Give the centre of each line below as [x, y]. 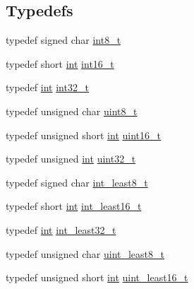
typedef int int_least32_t [61, 229]
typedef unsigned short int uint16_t [83, 135]
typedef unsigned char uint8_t [72, 111]
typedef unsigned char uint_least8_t [85, 253]
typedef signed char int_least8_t [77, 182]
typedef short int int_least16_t [74, 206]
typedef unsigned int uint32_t [71, 159]
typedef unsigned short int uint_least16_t [97, 277]
